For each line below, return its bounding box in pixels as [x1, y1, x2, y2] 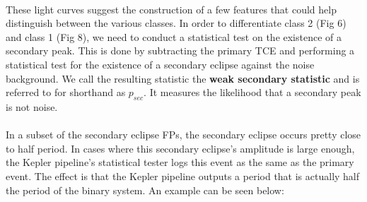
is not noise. [6, 99, 58, 114]
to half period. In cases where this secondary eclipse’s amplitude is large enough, [6, 141, 355, 155]
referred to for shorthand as [6, 85, 126, 100]
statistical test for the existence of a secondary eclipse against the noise [6, 57, 315, 71]
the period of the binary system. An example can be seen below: [6, 182, 284, 197]
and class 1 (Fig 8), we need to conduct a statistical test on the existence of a [6, 29, 342, 44]
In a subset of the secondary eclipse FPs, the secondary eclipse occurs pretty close [6, 127, 361, 142]
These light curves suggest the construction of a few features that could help [6, 1, 337, 16]
